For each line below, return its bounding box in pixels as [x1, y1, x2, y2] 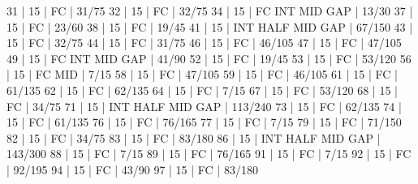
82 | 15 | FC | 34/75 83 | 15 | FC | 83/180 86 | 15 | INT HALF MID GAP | [6, 129, 381, 146]
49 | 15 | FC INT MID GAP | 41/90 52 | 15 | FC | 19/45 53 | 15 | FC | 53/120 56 [6, 49, 412, 66]
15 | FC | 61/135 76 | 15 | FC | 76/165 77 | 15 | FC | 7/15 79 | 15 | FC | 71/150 [6, 113, 402, 131]
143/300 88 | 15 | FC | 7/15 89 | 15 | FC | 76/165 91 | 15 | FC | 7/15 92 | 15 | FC [6, 145, 412, 162]
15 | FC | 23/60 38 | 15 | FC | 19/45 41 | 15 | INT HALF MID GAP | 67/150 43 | [6, 18, 413, 35]
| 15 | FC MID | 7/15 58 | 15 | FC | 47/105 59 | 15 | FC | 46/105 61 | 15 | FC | [6, 66, 398, 83]
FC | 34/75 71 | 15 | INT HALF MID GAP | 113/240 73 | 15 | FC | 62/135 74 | [6, 97, 402, 114]
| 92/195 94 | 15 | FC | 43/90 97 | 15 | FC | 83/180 [6, 160, 258, 178]
